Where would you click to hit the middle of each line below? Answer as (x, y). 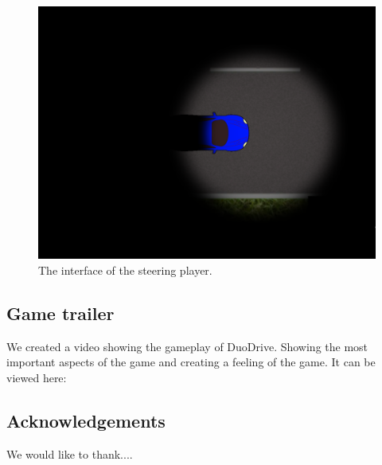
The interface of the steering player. (125, 270)
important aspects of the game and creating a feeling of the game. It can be (191, 362)
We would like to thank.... (70, 453)
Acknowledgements (86, 420)
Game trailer (60, 313)
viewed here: (37, 377)
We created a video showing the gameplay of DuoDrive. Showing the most (187, 346)
